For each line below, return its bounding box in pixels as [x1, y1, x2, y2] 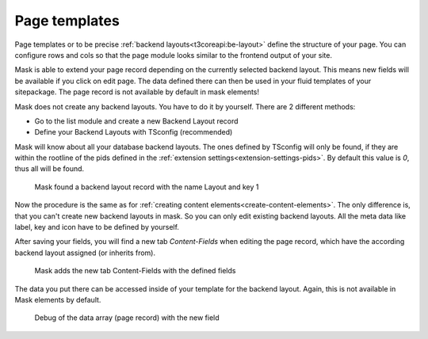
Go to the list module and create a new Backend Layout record [34, 116, 239, 126]
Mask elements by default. [14, 295, 101, 304]
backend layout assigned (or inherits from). [14, 248, 156, 257]
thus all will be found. [14, 164, 85, 173]
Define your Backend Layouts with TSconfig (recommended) [34, 128, 233, 137]
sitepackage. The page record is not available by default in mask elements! [14, 87, 260, 97]
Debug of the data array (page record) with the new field [34, 313, 220, 322]
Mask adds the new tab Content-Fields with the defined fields [34, 266, 236, 276]
